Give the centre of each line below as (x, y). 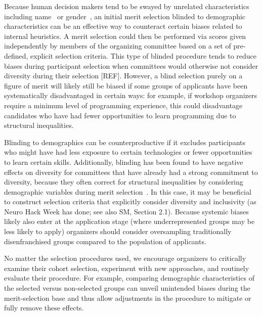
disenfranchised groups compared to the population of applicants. (105, 241)
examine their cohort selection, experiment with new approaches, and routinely (127, 268)
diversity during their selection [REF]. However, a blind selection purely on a (123, 76)
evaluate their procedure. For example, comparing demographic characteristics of (129, 278)
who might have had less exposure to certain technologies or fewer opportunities (128, 152)
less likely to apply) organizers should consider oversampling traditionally (118, 231)
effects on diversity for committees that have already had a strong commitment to (131, 172)
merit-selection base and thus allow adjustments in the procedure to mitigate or (128, 298)
